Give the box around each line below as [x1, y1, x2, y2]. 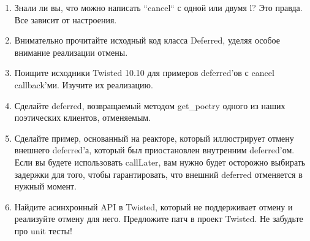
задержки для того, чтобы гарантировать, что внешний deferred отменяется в [14, 167, 303, 180]
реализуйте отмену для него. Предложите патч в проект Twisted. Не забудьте [14, 212, 303, 225]
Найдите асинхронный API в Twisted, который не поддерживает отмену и [14, 200, 293, 213]
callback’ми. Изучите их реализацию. [14, 78, 153, 91]
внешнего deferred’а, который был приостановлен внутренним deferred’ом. [14, 143, 295, 156]
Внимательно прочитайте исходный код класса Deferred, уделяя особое [14, 34, 280, 47]
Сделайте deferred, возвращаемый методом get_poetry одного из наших [14, 99, 285, 112]
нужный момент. [14, 180, 77, 193]
